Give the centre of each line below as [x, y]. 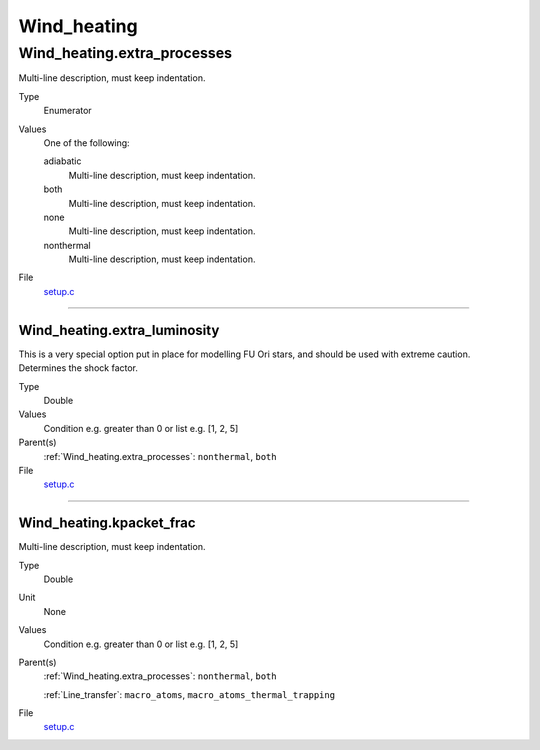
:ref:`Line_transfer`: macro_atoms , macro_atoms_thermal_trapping [189, 694]
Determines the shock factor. [78, 368]
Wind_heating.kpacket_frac [107, 523]
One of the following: [86, 142]
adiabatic [62, 161]
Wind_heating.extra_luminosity [119, 330]
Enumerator [67, 111]
